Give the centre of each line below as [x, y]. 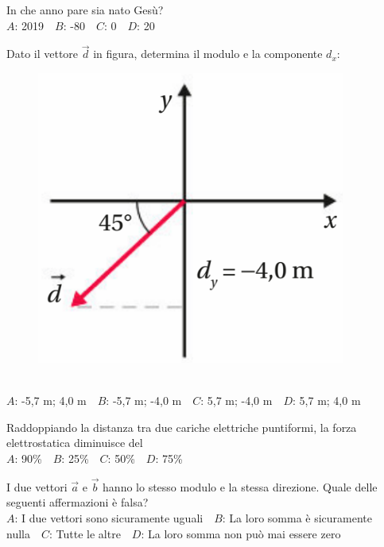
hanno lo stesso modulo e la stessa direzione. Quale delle [240, 486]
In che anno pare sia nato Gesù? [85, 10]
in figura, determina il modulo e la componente [208, 54]
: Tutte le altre [85, 533]
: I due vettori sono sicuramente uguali [109, 517]
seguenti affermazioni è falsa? [78, 502]
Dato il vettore [43, 54]
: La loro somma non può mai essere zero [241, 533]
